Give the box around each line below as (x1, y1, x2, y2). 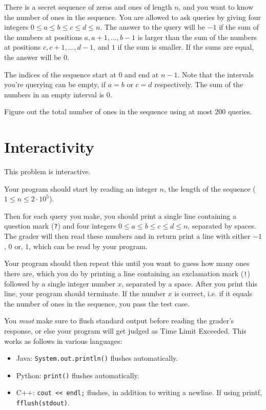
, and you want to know (178, 2, 254, 12)
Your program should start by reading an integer (4, 183, 157, 194)
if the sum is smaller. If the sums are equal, (117, 42, 254, 52)
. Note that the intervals (177, 69, 254, 79)
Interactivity (4, 136, 94, 157)
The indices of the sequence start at (4, 69, 116, 79)
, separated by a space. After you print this (121, 278, 257, 289)
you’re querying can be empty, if (4, 79, 106, 90)
